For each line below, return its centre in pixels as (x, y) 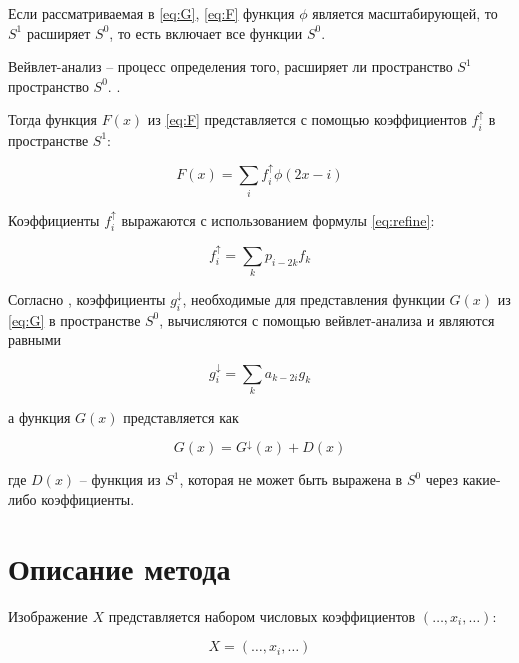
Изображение (48, 615)
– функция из (120, 479)
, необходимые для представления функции (313, 299)
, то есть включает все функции (206, 32)
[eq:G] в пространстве (74, 319)
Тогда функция (52, 119)
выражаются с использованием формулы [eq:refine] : (278, 219)
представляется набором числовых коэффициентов (262, 615)
